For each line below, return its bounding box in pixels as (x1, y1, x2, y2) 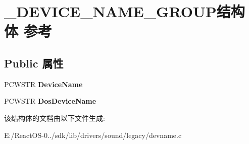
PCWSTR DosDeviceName (4, 96, 96, 106)
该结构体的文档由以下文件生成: (4, 112, 105, 123)
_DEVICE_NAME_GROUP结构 (4, 1, 245, 22)
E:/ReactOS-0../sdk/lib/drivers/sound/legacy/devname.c (4, 129, 182, 140)
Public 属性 (4, 55, 64, 70)
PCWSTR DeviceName (4, 79, 83, 89)
